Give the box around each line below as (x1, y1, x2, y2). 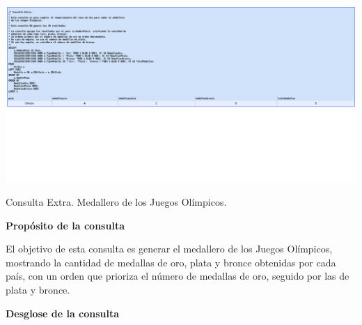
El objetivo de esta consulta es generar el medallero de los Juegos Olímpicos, (6, 241, 333, 256)
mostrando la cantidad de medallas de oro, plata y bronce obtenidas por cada (6, 255, 336, 269)
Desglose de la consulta (6, 305, 120, 320)
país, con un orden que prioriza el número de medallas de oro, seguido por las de (6, 269, 349, 283)
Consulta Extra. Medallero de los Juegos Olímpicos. (6, 195, 227, 209)
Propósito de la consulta (6, 218, 125, 232)
